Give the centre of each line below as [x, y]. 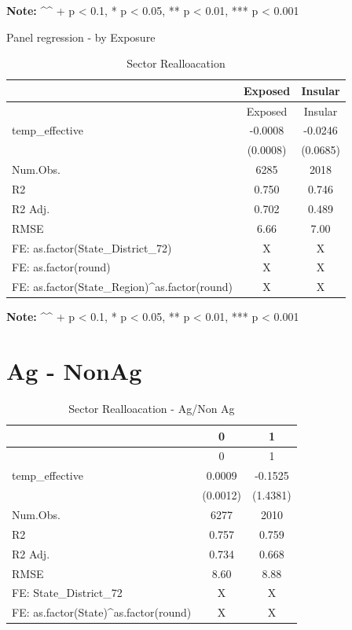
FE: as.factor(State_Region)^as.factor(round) [122, 287]
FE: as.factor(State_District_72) [92, 247]
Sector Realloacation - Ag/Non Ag [152, 409]
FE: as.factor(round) [61, 267]
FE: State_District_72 [67, 593]
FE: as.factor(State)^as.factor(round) [102, 612]
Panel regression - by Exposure [81, 37]
